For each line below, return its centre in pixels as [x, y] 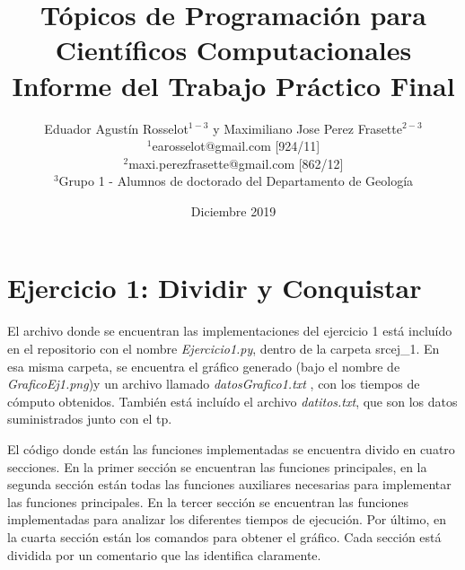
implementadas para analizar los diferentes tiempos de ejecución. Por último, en [227, 519]
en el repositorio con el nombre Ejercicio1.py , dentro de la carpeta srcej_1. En [224, 348]
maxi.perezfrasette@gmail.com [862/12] [236, 163]
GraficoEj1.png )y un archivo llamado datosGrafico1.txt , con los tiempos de [214, 384]
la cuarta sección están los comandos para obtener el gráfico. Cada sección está [224, 536]
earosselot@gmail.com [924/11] [236, 146]
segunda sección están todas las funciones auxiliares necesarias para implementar [229, 484]
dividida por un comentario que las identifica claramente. [164, 554]
